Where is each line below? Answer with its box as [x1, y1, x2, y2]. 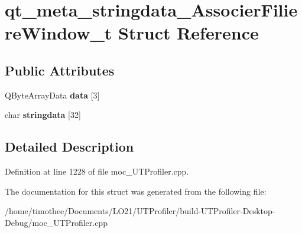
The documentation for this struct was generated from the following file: [5, 185, 267, 197]
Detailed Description [5, 137, 134, 156]
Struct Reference [118, 21, 259, 45]
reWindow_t [5, 21, 112, 45]
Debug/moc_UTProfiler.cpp [5, 216, 108, 228]
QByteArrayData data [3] [5, 88, 100, 101]
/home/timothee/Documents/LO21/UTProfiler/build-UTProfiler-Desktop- [5, 205, 275, 217]
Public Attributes [5, 61, 115, 79]
